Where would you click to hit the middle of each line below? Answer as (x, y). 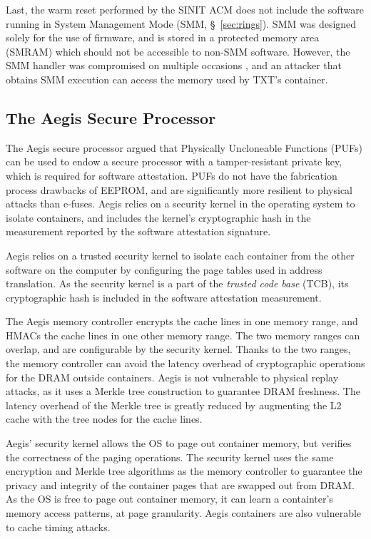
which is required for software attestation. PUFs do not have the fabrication (172, 175)
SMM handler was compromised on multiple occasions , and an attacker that (174, 65)
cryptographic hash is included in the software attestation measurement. (164, 297)
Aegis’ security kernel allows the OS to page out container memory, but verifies (179, 443)
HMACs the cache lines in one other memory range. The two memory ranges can (183, 335)
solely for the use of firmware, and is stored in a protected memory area (163, 37)
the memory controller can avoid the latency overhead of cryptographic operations (185, 363)
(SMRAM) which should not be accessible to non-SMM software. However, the (178, 51)
